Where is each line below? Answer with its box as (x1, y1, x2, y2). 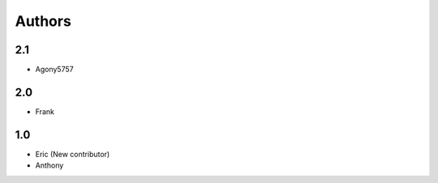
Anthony (35, 160, 64, 170)
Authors (15, 12, 72, 30)
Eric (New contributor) (35, 149, 110, 159)
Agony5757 (35, 65, 74, 74)
